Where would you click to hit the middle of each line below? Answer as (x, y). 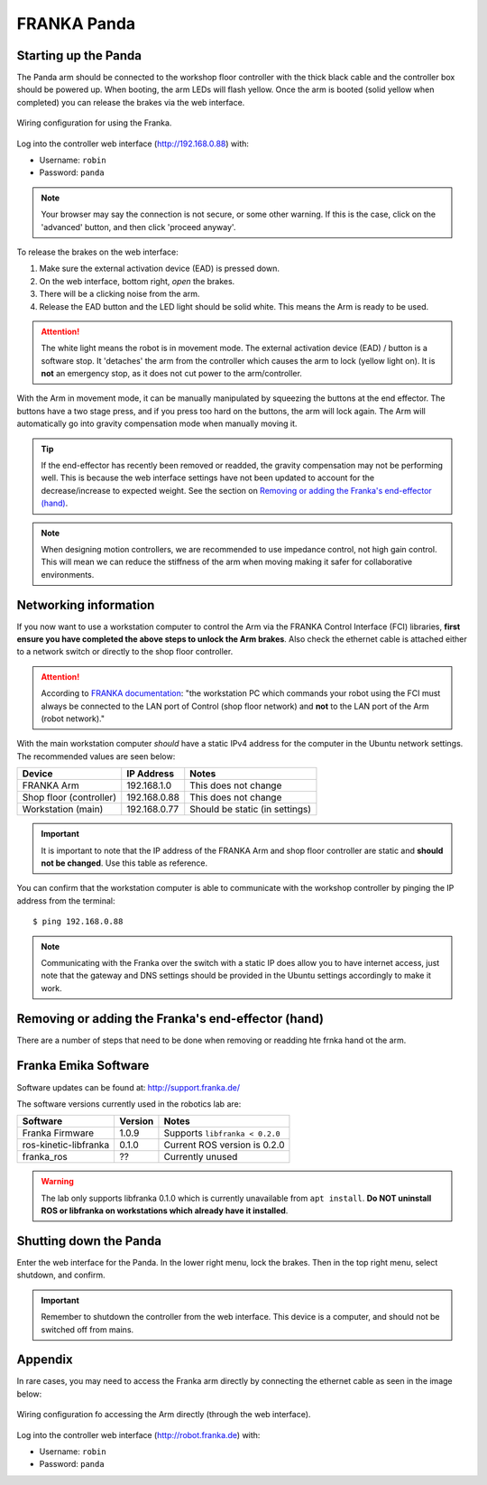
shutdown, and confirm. (61, 1275)
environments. (68, 574)
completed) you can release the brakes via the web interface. (131, 102)
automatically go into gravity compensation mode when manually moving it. (157, 423)
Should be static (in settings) (250, 810)
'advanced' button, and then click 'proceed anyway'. (138, 227)
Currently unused (201, 1157)
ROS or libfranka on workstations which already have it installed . (165, 1211)
